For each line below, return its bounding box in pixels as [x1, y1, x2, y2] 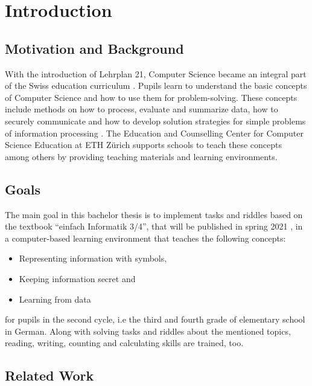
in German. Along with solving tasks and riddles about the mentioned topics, [5, 324, 291, 337]
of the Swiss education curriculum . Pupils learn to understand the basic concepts [5, 79, 307, 92]
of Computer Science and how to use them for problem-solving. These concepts [5, 91, 298, 103]
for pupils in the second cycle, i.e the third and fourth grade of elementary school [5, 313, 305, 326]
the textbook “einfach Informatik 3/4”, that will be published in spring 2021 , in [5, 220, 303, 233]
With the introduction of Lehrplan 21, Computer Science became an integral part [5, 67, 307, 80]
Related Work [5, 366, 94, 385]
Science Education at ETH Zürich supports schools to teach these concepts [5, 138, 282, 151]
